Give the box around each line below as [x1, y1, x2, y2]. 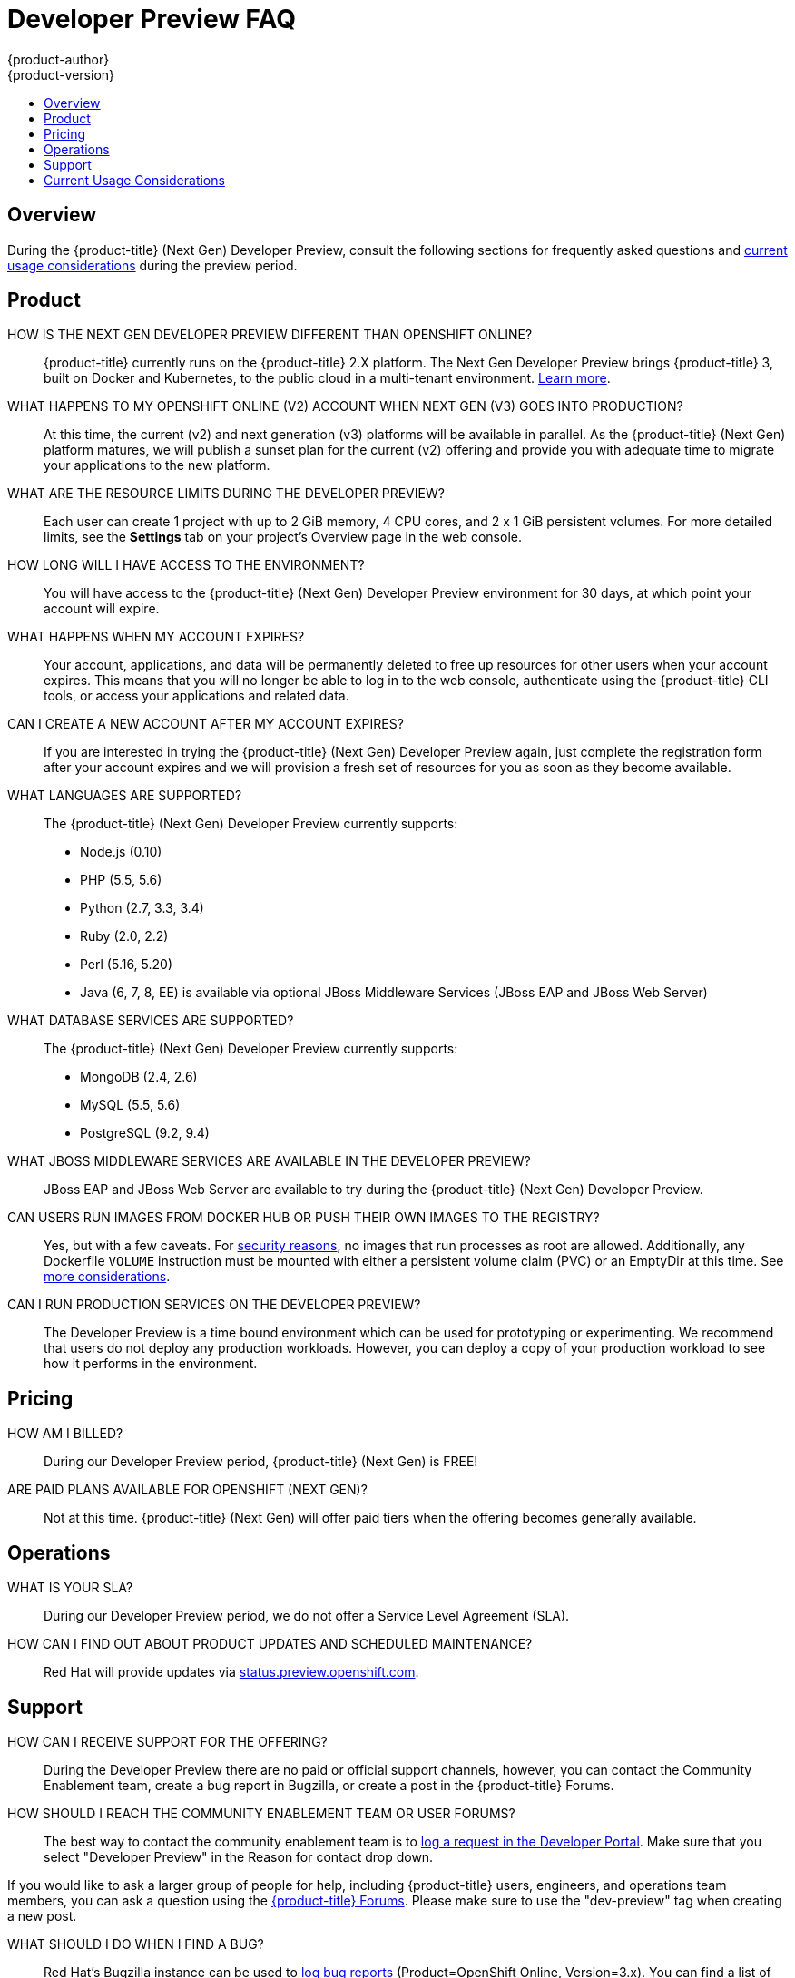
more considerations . [44, 1268, 171, 1285]
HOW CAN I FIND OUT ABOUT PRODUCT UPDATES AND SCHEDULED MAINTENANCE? [7, 1636, 533, 1652]
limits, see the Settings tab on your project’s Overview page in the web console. [44, 529, 522, 545]
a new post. [7, 1907, 77, 1924]
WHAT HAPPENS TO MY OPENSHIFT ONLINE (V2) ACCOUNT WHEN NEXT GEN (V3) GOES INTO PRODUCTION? [7, 398, 683, 415]
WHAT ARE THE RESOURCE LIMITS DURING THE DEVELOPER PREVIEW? [7, 485, 445, 502]
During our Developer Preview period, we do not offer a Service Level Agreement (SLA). [44, 1608, 570, 1624]
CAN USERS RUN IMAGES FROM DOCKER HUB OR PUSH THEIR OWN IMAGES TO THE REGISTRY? [7, 1209, 600, 1226]
